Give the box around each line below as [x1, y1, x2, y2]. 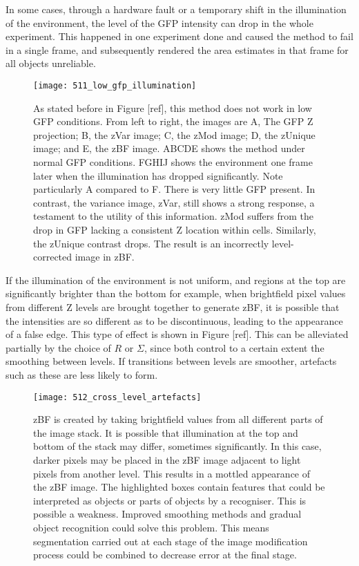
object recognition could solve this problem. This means [33, 520, 269, 534]
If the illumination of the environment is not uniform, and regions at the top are [6, 272, 346, 287]
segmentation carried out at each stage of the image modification [33, 534, 308, 548]
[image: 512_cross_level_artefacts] [33, 392, 202, 402]
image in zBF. [75, 249, 135, 264]
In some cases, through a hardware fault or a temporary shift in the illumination [6, 2, 347, 16]
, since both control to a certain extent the [144, 340, 324, 355]
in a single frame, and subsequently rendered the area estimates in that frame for [6, 42, 349, 57]
